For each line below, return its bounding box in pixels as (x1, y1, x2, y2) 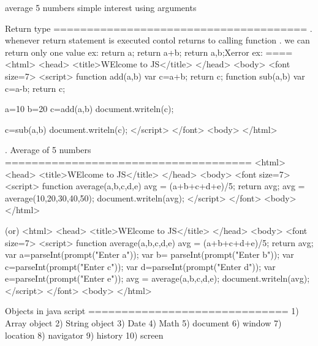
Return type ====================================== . (5, 21, 312, 34)
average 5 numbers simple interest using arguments (5, 1, 197, 13)
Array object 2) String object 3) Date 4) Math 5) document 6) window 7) (5, 317, 282, 329)
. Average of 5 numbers (5, 143, 91, 156)
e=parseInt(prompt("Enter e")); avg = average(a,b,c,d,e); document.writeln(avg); (5, 272, 310, 285)
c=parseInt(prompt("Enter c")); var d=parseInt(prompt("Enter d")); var (5, 260, 276, 273)
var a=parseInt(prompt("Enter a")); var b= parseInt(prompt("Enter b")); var (5, 248, 294, 261)
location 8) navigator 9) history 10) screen (5, 328, 164, 341)
